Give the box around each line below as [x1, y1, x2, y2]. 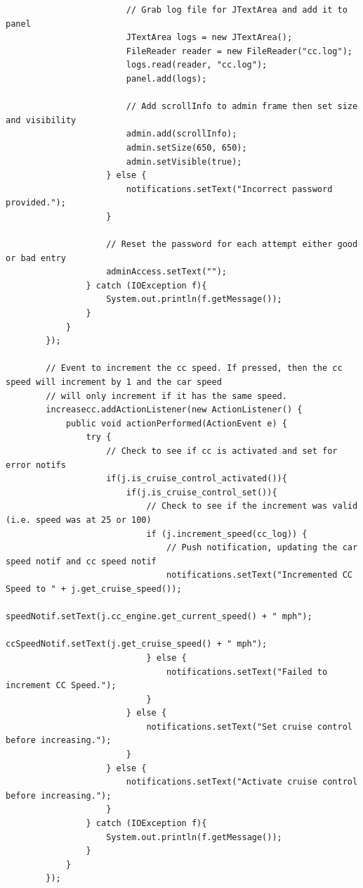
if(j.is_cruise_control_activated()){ [106, 474, 287, 484]
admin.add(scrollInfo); [126, 129, 237, 139]
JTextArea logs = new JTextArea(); [126, 32, 293, 43]
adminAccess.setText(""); [106, 267, 227, 277]
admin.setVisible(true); [126, 156, 242, 167]
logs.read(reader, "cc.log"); [126, 60, 268, 70]
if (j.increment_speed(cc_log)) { [146, 528, 308, 539]
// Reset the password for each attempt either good [106, 239, 358, 250]
